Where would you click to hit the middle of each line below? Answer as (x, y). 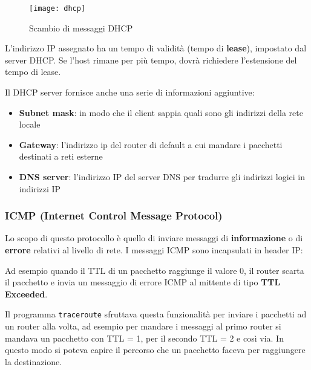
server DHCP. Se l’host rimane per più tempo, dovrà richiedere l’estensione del (151, 60)
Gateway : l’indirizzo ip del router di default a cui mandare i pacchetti (151, 144)
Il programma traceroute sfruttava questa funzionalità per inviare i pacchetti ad (156, 314)
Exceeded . (26, 294)
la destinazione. (34, 361)
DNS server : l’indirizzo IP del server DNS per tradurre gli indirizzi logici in (162, 177)
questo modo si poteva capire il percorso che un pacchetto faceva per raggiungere (155, 350)
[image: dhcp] (57, 8)
